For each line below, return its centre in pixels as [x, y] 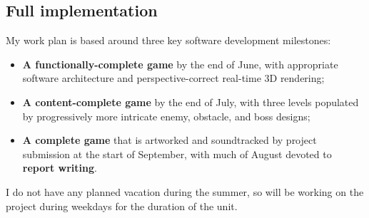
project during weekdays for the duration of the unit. [122, 206]
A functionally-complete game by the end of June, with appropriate [180, 64]
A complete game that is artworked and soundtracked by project [170, 140]
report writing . [60, 168]
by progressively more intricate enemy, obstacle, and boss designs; [166, 116]
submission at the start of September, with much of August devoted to [177, 154]
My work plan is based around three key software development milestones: [168, 40]
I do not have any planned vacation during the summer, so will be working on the [185, 191]
